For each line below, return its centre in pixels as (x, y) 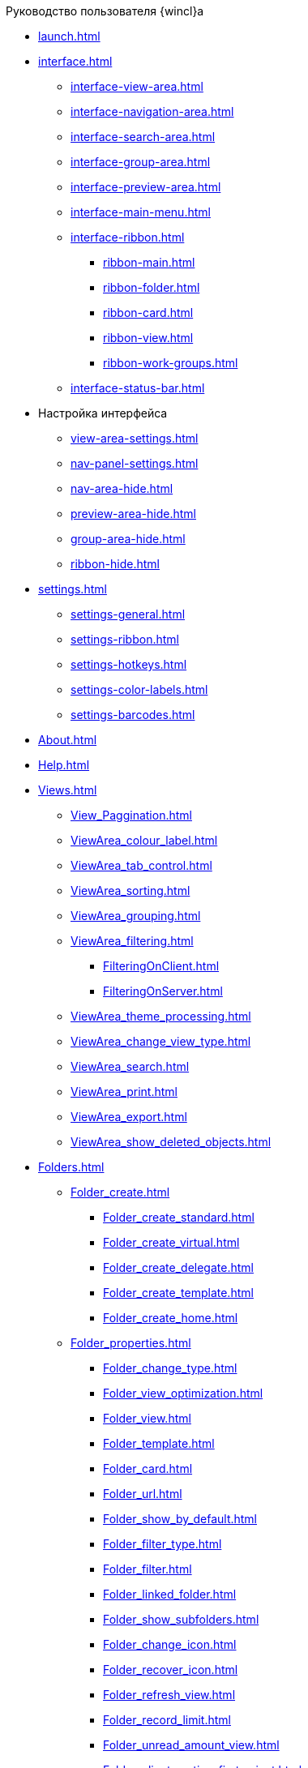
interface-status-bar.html (138, 388)
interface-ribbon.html (128, 237)
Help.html (64, 765)
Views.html (68, 790)
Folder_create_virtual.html (171, 1242)
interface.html (75, 61)
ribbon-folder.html (152, 287)
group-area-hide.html (128, 539)
